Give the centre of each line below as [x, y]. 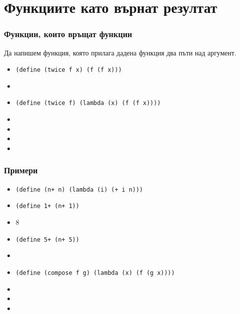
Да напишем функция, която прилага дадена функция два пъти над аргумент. [120, 52]
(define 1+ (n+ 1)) [47, 206]
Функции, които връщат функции [68, 34]
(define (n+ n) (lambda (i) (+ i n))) [79, 189]
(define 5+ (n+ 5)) [47, 239]
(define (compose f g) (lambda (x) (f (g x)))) [95, 273]
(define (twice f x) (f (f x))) [69, 70]
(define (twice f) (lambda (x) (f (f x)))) [88, 103]
